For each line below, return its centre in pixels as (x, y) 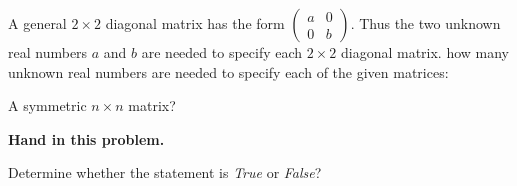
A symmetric (47, 105)
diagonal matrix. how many (425, 52)
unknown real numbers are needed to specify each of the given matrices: (228, 71)
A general (37, 23)
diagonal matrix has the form (195, 23)
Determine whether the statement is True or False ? (165, 172)
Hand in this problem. (86, 138)
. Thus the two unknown (425, 23)
